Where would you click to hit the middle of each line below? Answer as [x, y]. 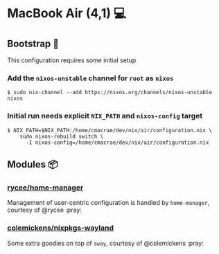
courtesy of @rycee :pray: [44, 210]
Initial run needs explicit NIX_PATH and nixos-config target [105, 116]
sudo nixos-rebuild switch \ [62, 136]
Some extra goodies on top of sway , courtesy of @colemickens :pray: [106, 243]
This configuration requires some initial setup [72, 60]
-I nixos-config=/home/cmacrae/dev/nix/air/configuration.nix [117, 143]
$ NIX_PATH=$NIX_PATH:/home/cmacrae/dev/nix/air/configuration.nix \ [110, 130]
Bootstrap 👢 [33, 43]
